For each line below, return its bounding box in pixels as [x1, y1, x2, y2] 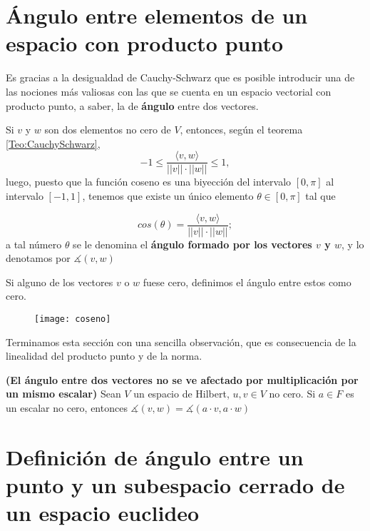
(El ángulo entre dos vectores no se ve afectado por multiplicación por [6, 372, 359, 387]
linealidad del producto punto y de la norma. [6, 348, 202, 363]
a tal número [6, 236, 62, 251]
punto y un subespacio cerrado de [6, 470, 345, 499]
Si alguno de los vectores [6, 274, 113, 289]
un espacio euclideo [6, 498, 200, 527]
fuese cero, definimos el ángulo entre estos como [143, 274, 351, 289]
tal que [305, 188, 336, 203]
